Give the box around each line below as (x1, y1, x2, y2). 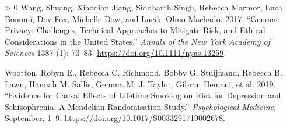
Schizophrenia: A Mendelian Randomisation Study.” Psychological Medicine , (5, 100, 276, 112)
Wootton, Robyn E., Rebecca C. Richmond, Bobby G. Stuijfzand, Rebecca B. (5, 66, 282, 78)
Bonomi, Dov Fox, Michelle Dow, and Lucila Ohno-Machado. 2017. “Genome (5, 12, 280, 24)
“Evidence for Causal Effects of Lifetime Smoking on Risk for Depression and (5, 89, 281, 101)
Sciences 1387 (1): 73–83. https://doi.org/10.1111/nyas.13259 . (5, 47, 226, 59)
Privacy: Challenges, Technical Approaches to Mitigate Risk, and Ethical (5, 24, 265, 36)
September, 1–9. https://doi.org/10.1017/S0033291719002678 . (5, 112, 225, 124)
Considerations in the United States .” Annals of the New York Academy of (5, 35, 270, 47)
